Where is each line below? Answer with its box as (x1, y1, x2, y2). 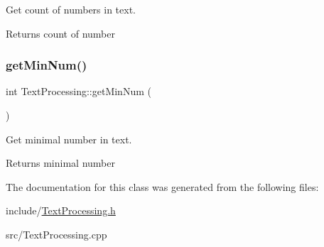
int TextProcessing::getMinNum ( (6, 84, 151, 99)
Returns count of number (6, 26, 115, 40)
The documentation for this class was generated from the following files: (6, 179, 319, 194)
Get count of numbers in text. (6, 2, 136, 16)
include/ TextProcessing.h (6, 203, 116, 218)
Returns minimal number (6, 155, 115, 170)
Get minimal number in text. (6, 131, 132, 146)
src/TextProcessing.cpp (6, 226, 107, 241)
